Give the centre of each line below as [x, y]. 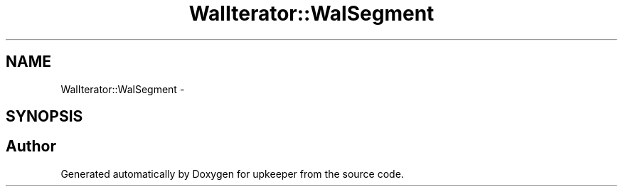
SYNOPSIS [44, 117]
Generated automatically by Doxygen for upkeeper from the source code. [232, 174]
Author [31, 146]
